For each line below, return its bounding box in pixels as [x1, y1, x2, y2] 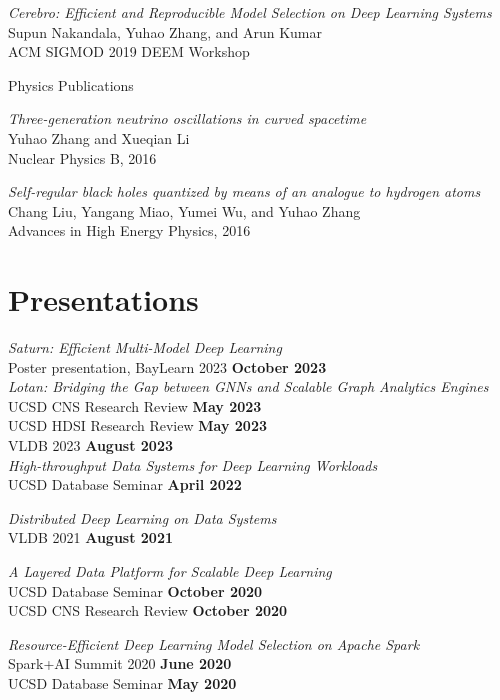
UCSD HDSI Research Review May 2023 [8, 415, 267, 436]
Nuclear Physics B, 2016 [8, 147, 157, 168]
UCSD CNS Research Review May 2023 [8, 395, 262, 416]
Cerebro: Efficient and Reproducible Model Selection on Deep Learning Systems [8, 2, 492, 22]
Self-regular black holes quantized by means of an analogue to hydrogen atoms [8, 181, 481, 202]
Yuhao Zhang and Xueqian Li [8, 127, 190, 148]
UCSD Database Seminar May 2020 [8, 672, 237, 693]
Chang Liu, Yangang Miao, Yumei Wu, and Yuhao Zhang [8, 200, 361, 221]
